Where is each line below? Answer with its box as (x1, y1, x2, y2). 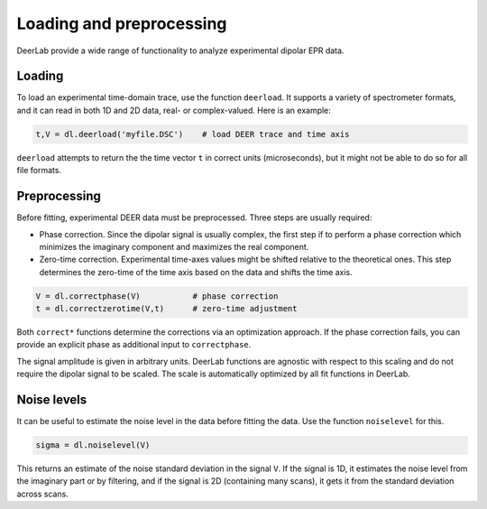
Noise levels (16, 393, 87, 408)
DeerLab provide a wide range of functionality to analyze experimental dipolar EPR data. (16, 45, 345, 56)
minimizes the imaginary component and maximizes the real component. (39, 241, 309, 252)
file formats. (16, 165, 62, 176)
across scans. (16, 488, 69, 499)
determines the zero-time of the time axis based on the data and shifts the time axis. (39, 266, 353, 277)
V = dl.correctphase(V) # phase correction (35, 291, 279, 301)
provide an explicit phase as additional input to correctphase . (16, 339, 252, 350)
